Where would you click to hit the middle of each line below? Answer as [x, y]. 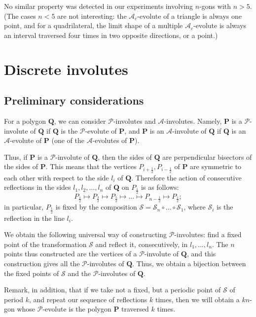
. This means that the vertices [91, 166]
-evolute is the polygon [77, 309]
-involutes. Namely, [193, 121]
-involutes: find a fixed [208, 234]
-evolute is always [220, 25]
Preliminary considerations [74, 100]
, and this [201, 254]
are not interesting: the [92, 16]
